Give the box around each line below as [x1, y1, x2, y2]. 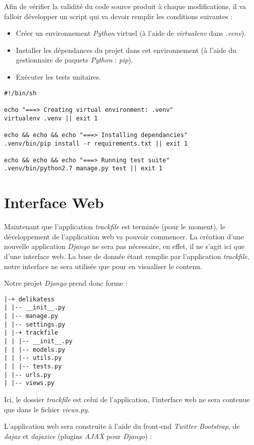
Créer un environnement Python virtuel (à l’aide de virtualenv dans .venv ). [16, 28, 246, 38]
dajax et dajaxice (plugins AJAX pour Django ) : [4, 430, 152, 441]
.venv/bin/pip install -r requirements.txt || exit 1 [4, 140, 188, 147]
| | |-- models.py [4, 346, 65, 353]
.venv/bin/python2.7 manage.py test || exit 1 [4, 165, 162, 172]
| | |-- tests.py [4, 363, 62, 370]
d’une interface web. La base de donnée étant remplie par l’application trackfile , [4, 251, 249, 262]
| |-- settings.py [4, 321, 65, 328]
